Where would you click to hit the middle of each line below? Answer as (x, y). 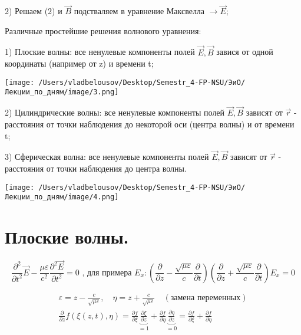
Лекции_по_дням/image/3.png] (62, 92)
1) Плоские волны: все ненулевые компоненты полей (100, 52)
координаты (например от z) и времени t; (79, 63)
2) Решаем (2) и (34, 11)
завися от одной (245, 52)
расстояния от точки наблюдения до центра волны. (96, 168)
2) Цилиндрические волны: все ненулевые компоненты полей (115, 112)
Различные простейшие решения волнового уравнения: (103, 30)
